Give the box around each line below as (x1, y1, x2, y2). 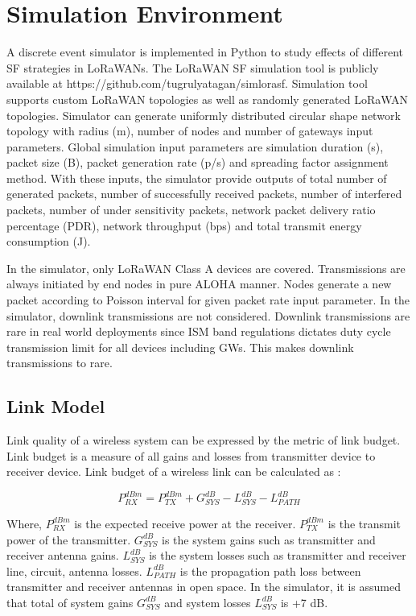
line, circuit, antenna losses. (6, 562, 142, 579)
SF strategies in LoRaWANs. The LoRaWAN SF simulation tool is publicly (6, 59, 379, 76)
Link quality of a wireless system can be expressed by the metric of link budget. (6, 432, 401, 449)
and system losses (164, 593, 251, 610)
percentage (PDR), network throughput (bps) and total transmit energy (6, 217, 362, 234)
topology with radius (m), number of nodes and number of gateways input (6, 122, 373, 139)
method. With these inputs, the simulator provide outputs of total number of (6, 169, 387, 186)
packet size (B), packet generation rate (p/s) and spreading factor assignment (6, 154, 389, 171)
